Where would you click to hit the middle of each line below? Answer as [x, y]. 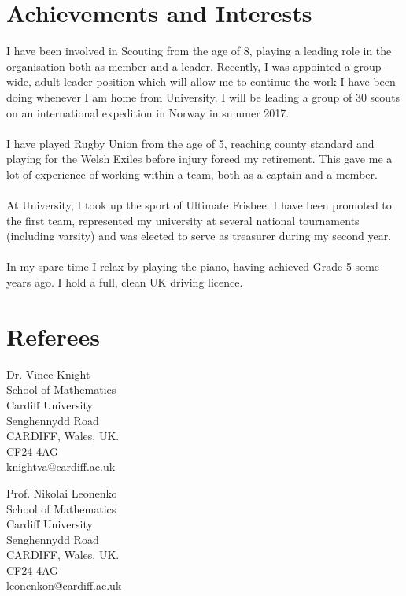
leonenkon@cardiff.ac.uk [64, 585]
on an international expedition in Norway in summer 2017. [148, 112]
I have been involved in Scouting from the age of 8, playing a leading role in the [199, 51]
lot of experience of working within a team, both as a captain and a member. [192, 174]
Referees [54, 336]
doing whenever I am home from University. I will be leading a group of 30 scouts [203, 96]
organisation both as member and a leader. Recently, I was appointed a [178, 66]
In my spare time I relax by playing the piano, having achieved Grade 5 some [193, 267]
